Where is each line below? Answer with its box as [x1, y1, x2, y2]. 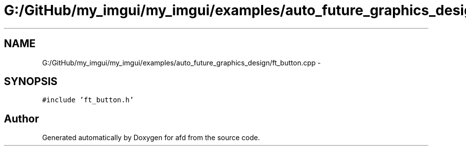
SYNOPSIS [4, 75, 58, 88]
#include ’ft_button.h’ [42, 96, 134, 104]
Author [4, 112, 39, 125]
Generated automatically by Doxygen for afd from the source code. [42, 133, 260, 142]
